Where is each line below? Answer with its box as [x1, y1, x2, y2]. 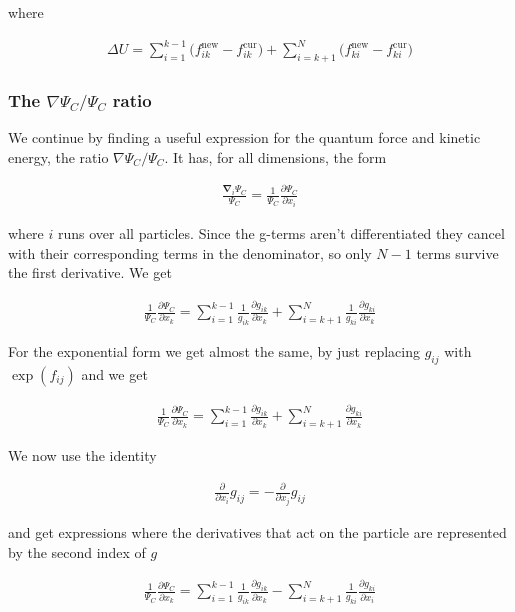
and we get [81, 363, 148, 384]
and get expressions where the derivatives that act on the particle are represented [8, 521, 507, 542]
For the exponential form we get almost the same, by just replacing [8, 340, 420, 361]
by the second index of [8, 541, 146, 562]
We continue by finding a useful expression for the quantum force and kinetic [8, 127, 481, 148]
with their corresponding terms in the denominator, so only [8, 242, 372, 263]
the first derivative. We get [8, 262, 172, 283]
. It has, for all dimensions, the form [164, 146, 387, 167]
